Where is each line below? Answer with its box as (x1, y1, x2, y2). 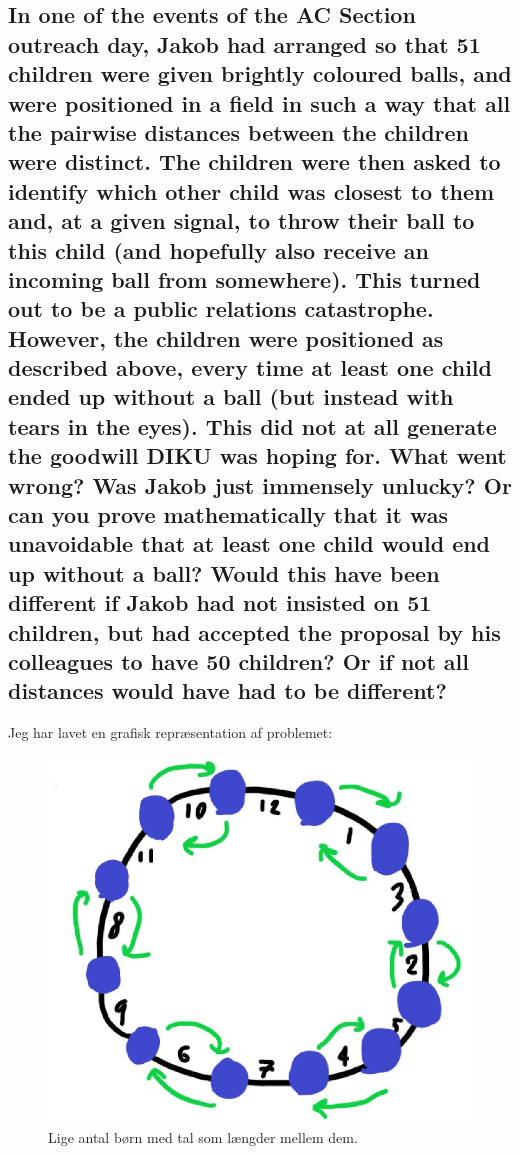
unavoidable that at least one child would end (8, 528, 491, 559)
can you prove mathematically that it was (8, 499, 448, 530)
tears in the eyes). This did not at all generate (8, 410, 497, 441)
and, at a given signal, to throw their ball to (8, 205, 475, 236)
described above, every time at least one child (8, 352, 492, 383)
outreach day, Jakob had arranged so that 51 (8, 28, 481, 59)
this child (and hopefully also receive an (8, 234, 430, 265)
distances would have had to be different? (8, 675, 447, 706)
